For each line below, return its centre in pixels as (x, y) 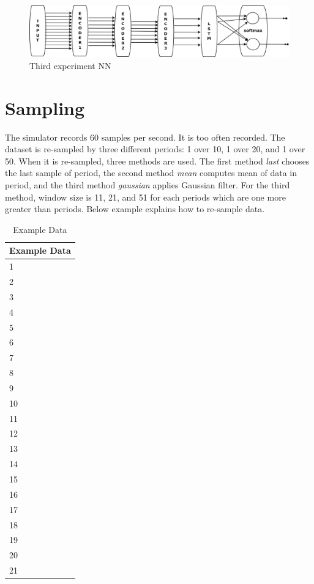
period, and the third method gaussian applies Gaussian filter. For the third (148, 184)
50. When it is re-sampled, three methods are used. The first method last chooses (157, 161)
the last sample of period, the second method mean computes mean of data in (151, 173)
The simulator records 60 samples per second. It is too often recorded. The (145, 137)
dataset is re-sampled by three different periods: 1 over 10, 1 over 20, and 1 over (155, 149)
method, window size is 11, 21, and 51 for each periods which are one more (145, 197)
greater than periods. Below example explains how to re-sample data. (135, 209)
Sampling (45, 107)
